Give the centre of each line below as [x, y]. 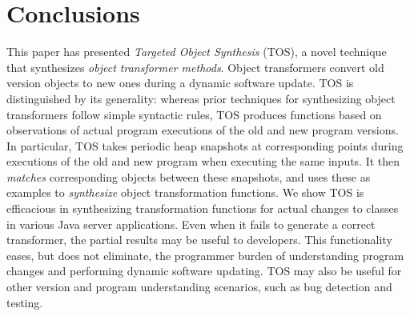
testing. [25, 302]
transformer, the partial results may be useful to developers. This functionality [199, 240]
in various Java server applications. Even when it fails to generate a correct [191, 224]
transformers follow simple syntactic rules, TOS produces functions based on [194, 114]
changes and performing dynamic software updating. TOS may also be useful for [204, 271]
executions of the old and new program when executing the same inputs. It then [203, 161]
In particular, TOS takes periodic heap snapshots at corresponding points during [205, 145]
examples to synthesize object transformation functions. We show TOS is [185, 192]
